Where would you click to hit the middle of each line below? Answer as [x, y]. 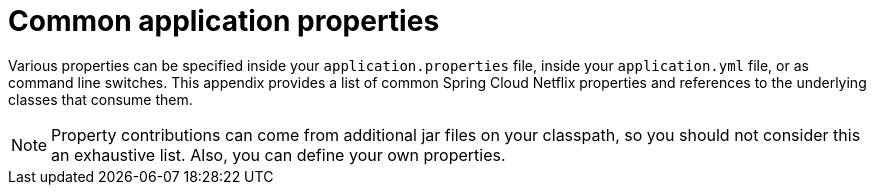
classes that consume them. [100, 99]
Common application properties [224, 21]
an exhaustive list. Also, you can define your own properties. [278, 154]
